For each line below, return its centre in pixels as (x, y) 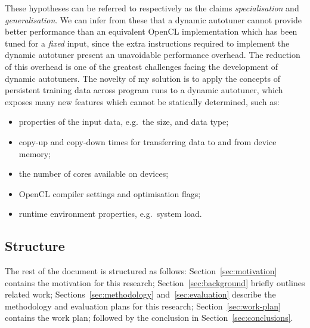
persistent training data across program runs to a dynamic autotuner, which (144, 90)
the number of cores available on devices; (94, 174)
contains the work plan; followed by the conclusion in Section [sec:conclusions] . (149, 318)
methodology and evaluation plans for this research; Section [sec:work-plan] (143, 306)
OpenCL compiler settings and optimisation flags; (110, 193)
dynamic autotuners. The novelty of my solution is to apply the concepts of (142, 78)
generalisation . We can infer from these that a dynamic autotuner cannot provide (153, 19)
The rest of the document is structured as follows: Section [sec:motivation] (141, 271)
